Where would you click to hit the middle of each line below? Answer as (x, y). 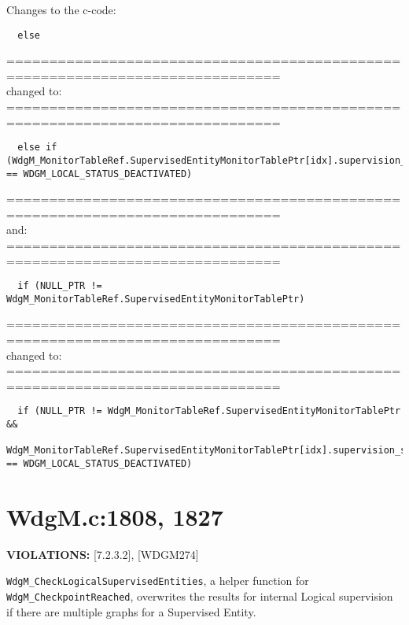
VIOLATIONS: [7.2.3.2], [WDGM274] (103, 554)
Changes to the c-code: (61, 9)
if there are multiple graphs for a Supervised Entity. (131, 611)
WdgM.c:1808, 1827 (115, 516)
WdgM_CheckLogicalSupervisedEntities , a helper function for (158, 581)
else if (37, 148)
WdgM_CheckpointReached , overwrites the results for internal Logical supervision (200, 596)
